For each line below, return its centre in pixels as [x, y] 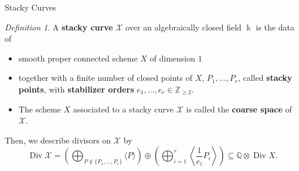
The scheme [40, 109]
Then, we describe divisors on [58, 140]
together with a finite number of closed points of [105, 78]
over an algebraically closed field [184, 27]
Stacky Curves [30, 7]
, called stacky [265, 78]
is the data [275, 27]
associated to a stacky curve [123, 109]
